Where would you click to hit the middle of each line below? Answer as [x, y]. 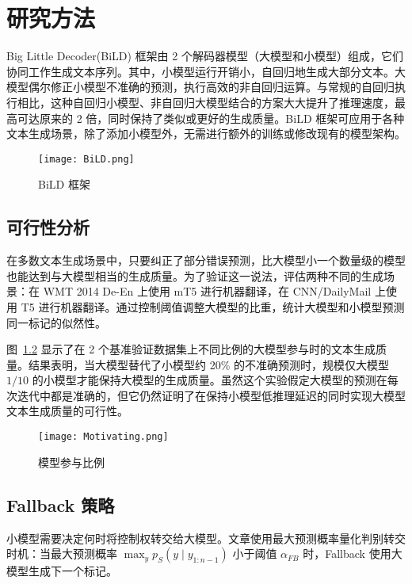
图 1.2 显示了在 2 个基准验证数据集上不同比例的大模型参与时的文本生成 [191, 349]
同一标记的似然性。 [56, 322]
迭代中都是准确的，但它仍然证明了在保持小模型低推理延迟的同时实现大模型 [211, 395]
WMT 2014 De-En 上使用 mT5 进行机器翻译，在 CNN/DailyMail [207, 291]
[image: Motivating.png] [103, 437]
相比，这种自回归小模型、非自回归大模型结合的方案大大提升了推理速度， [206, 102]
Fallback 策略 [61, 504]
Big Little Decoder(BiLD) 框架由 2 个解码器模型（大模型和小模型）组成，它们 [205, 56]
